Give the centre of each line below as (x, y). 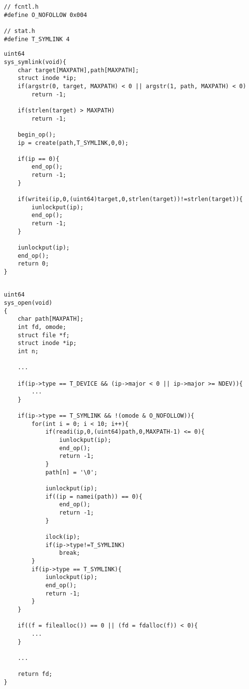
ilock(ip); (63, 537)
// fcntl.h (21, 7)
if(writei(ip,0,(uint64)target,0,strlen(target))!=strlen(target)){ (130, 199)
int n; (28, 351)
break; (70, 553)
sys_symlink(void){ (35, 62)
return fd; (35, 674)
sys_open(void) (28, 303)
